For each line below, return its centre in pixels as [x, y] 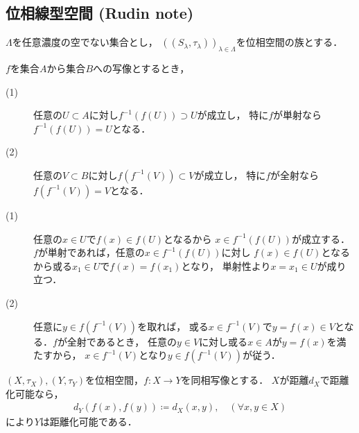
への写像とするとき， [141, 68]
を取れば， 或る [173, 326]
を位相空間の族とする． [289, 42]
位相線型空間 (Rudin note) [100, 13]
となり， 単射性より [226, 265]
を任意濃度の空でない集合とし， [85, 42]
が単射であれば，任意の [91, 252]
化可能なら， [35, 393]
